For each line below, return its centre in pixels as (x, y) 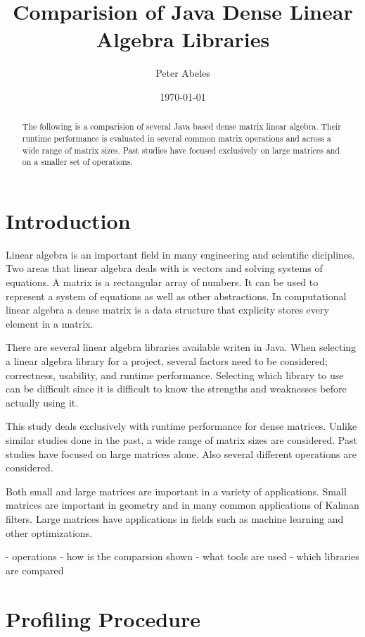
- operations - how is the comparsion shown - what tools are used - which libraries (182, 556)
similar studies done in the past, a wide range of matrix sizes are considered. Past (181, 439)
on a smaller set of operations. (77, 162)
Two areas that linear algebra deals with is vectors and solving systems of (164, 268)
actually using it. (42, 402)
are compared (35, 570)
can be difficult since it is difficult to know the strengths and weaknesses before (176, 389)
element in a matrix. (50, 323)
